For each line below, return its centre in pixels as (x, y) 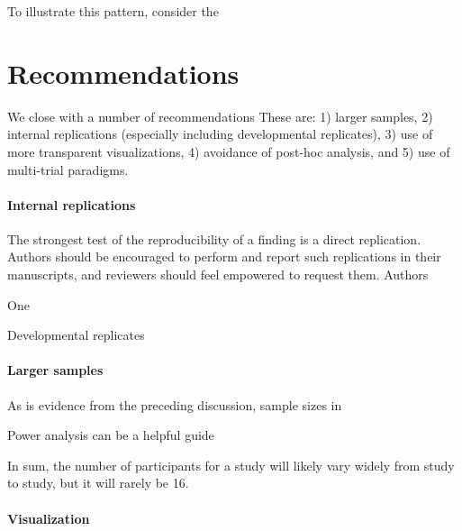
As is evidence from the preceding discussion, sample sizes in (175, 404)
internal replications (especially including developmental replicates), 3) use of (220, 134)
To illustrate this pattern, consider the (113, 11)
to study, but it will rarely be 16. (98, 483)
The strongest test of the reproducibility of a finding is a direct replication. (214, 238)
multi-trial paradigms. (68, 169)
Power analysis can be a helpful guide (111, 435)
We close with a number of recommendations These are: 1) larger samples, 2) (220, 116)
